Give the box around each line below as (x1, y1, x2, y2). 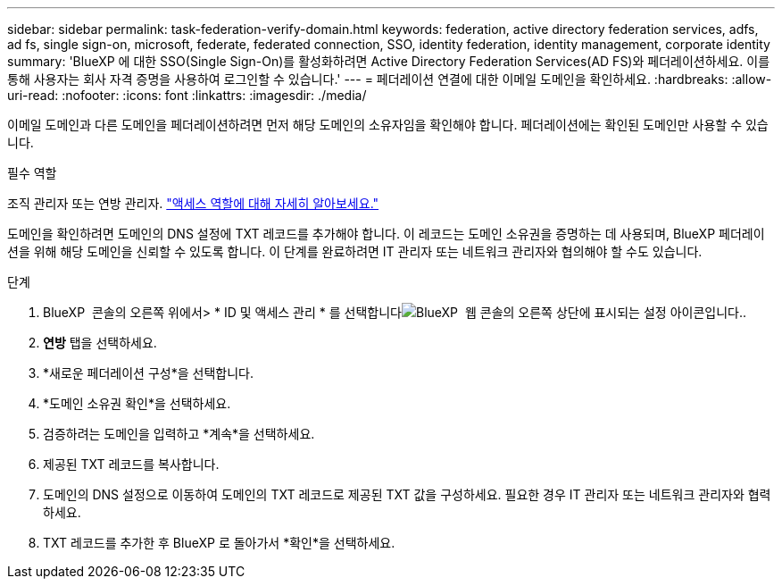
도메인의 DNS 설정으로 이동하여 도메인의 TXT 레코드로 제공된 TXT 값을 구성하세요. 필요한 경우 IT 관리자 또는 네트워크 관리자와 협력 (43, 487, 771, 502)
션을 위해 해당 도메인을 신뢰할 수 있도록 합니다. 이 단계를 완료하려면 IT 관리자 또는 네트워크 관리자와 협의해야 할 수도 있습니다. (7, 244, 703, 259)
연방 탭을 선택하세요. (43, 335, 157, 350)
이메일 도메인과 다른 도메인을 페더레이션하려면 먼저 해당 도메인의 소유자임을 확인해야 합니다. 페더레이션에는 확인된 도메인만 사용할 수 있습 (7, 117, 769, 132)
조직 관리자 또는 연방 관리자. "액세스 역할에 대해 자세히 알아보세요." (7, 196, 379, 211)
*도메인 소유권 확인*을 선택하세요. (43, 396, 231, 411)
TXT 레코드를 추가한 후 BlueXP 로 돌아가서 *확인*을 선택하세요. (43, 535, 395, 550)
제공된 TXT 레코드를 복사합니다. (43, 456, 220, 472)
